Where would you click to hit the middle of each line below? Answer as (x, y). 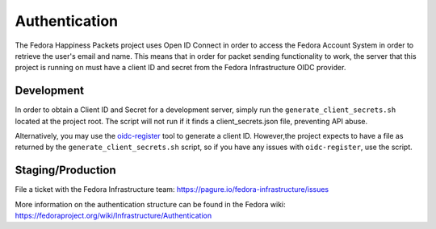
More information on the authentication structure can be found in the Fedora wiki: (150, 204)
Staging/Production (65, 171)
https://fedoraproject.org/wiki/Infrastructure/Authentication (113, 216)
